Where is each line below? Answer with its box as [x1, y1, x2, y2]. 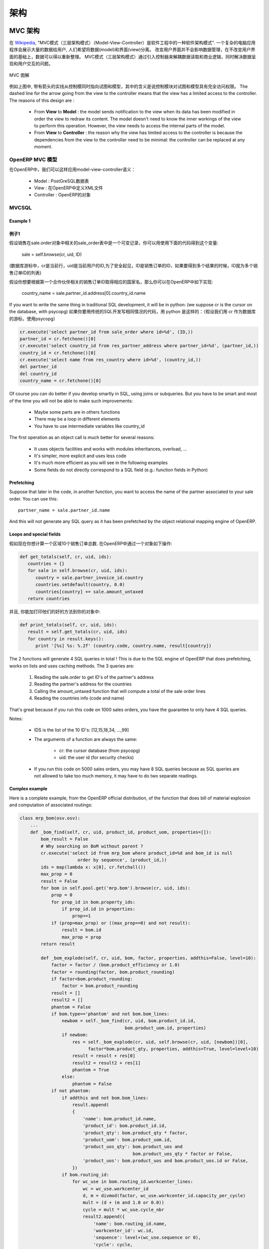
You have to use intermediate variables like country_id [34, 423, 145, 429]
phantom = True [72, 1067, 110, 1073]
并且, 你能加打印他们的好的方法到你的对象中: [9, 609, 101, 615]
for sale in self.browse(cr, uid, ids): [27, 568, 128, 574]
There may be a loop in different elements [34, 416, 120, 422]
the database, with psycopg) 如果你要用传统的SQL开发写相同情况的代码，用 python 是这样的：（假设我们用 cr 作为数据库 [9, 309, 256, 315]
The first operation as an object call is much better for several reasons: [9, 435, 155, 441]
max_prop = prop [61, 934, 102, 940]
